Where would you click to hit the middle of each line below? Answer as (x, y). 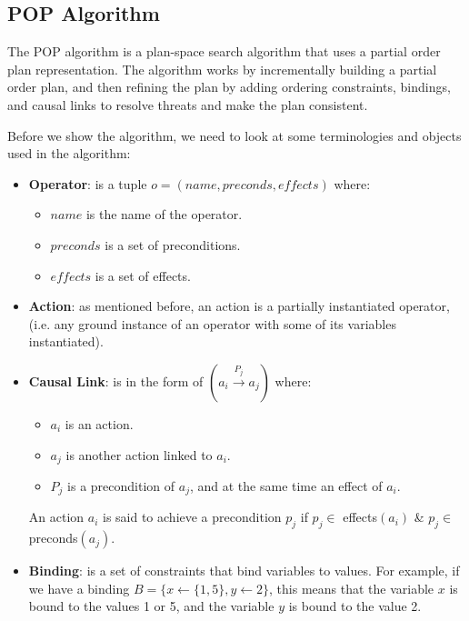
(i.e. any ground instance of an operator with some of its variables (212, 323)
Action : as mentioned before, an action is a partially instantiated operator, (239, 306)
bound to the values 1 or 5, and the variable (151, 606)
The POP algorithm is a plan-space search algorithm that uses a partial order (224, 51)
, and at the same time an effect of (286, 485)
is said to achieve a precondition (192, 517)
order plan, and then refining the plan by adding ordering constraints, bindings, (229, 87)
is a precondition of (121, 485)
